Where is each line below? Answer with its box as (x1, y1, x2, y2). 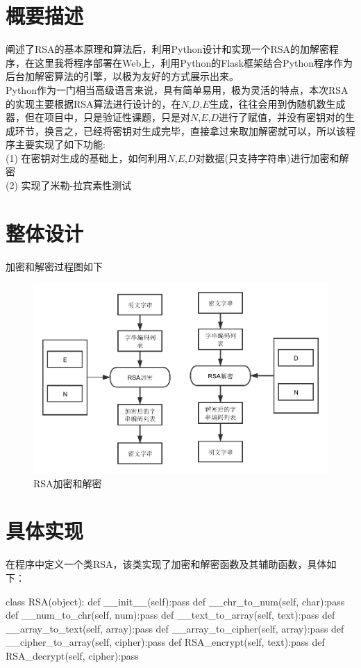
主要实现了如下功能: (15, 137, 106, 152)
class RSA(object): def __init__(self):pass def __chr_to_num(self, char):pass (6, 594, 345, 608)
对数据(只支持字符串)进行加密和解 (195, 150, 349, 165)
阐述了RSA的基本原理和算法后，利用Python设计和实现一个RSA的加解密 (6, 42, 330, 56)
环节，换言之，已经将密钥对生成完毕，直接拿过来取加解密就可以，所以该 (15, 123, 346, 138)
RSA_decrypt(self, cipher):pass (6, 648, 139, 662)
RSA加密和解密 (33, 475, 102, 490)
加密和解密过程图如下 (6, 259, 103, 273)
